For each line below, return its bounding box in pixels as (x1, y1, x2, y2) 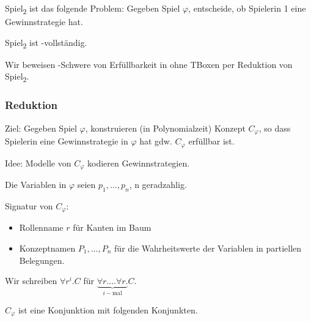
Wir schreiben (5, 274, 57, 287)
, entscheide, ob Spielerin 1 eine (188, 2, 306, 14)
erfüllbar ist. (188, 135, 235, 148)
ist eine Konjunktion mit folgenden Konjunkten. (18, 303, 198, 316)
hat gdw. (139, 135, 172, 148)
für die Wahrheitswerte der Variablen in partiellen (114, 241, 302, 254)
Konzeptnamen (19, 241, 76, 254)
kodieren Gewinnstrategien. (87, 156, 190, 169)
